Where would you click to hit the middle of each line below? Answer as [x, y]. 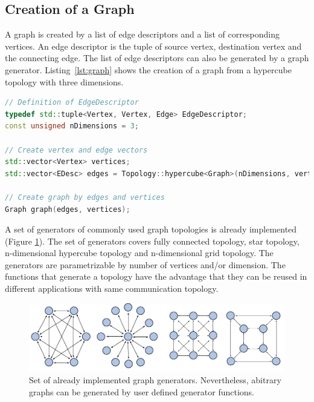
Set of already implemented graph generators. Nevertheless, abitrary [155, 380]
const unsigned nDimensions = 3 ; [72, 126]
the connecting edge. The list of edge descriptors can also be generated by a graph [157, 58]
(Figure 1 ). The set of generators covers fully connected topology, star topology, [152, 241]
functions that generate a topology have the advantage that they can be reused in [156, 276]
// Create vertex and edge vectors [76, 150]
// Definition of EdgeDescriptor [72, 103]
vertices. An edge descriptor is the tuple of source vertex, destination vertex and [153, 46]
